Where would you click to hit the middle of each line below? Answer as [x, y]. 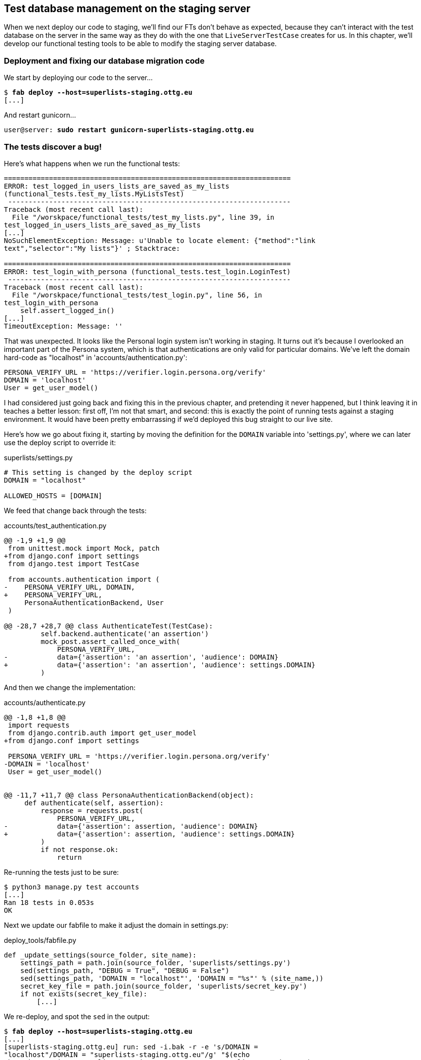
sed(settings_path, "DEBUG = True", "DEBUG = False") [125, 970]
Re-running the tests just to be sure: [61, 872]
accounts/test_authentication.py [55, 525]
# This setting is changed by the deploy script [98, 472]
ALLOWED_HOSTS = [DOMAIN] [53, 495]
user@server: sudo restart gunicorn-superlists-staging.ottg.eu [129, 130]
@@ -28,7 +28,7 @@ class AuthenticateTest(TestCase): [108, 626]
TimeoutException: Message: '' [63, 326]
